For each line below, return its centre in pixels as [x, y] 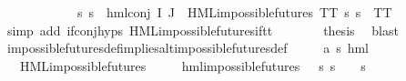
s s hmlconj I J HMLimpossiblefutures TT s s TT [234, 12]
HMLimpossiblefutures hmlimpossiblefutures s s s [193, 65]
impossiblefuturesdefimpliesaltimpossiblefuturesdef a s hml [188, 48]
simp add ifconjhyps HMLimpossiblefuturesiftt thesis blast [203, 30]
